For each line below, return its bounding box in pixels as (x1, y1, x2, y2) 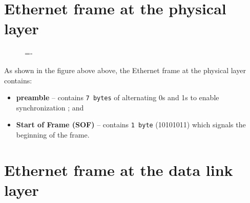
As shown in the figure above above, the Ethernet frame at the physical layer (4, 64, 246, 75)
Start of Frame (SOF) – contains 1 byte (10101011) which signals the (16, 119, 246, 130)
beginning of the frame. (16, 129, 90, 140)
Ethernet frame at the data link (4, 159, 233, 180)
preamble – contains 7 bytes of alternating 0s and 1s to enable (16, 92, 219, 103)
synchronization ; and (16, 102, 84, 112)
